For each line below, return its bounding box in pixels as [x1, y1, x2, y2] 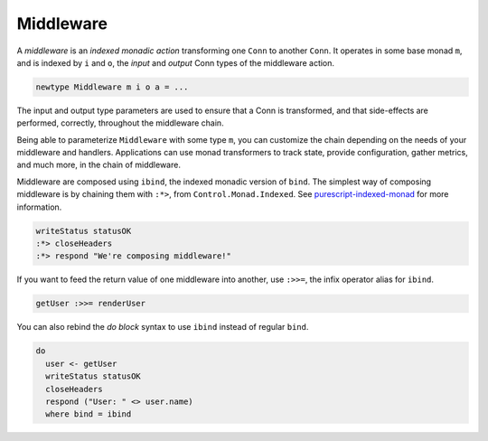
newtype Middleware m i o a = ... [35, 81, 189, 92]
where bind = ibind [45, 409, 132, 419]
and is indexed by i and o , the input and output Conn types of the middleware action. [16, 57, 334, 68]
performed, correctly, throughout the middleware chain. [16, 117, 225, 128]
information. [16, 202, 62, 212]
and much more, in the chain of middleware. [16, 159, 181, 171]
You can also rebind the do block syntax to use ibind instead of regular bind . [16, 322, 309, 333]
